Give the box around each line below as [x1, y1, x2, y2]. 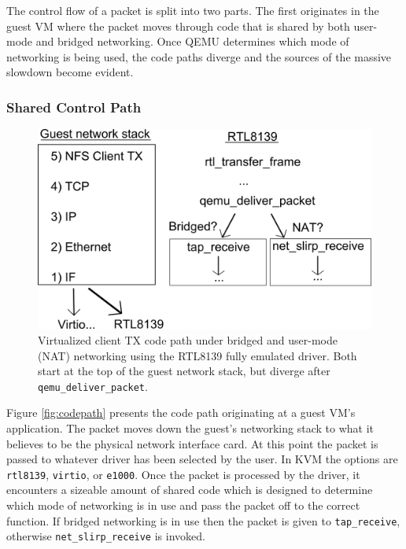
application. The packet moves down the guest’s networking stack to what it [6, 420, 374, 437]
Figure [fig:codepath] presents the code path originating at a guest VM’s [6, 404, 356, 421]
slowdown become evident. [6, 64, 134, 80]
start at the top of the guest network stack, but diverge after [38, 363, 330, 379]
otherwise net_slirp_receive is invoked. [6, 528, 205, 544]
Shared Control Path [6, 97, 142, 116]
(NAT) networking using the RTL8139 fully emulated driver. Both [38, 347, 357, 363]
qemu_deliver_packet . [38, 378, 148, 394]
